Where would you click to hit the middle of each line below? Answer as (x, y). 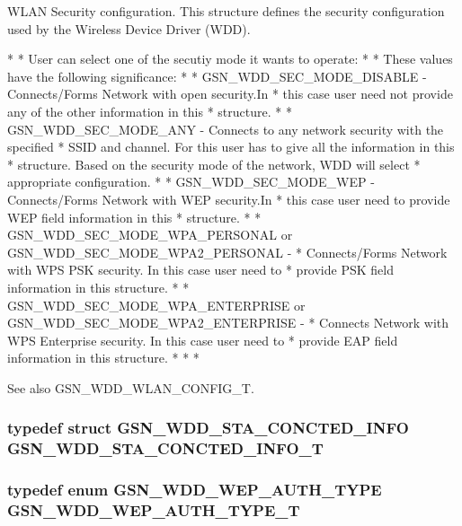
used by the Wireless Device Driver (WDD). (129, 28)
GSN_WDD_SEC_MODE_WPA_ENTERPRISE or (156, 305)
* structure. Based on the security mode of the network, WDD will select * (214, 164)
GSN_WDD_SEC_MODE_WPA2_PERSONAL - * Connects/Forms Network (227, 252)
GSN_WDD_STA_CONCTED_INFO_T (165, 448)
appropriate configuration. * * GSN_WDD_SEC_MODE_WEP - (191, 182)
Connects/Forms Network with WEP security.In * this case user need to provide (229, 199)
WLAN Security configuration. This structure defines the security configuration (226, 11)
